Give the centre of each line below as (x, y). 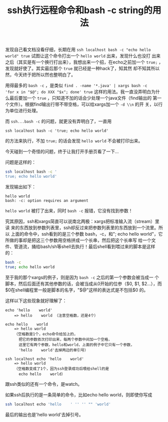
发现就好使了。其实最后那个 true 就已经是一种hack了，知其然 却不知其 (78, 68)
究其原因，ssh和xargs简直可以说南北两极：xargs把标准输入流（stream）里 (82, 221)
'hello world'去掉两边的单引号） (53, 350)
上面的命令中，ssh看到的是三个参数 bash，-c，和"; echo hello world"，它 (87, 234)
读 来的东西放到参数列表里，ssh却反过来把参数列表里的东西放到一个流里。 (82, 228)
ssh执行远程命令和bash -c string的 (80, 10)
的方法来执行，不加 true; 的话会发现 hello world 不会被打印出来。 (74, 141)
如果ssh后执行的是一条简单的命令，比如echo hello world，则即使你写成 (79, 395)
